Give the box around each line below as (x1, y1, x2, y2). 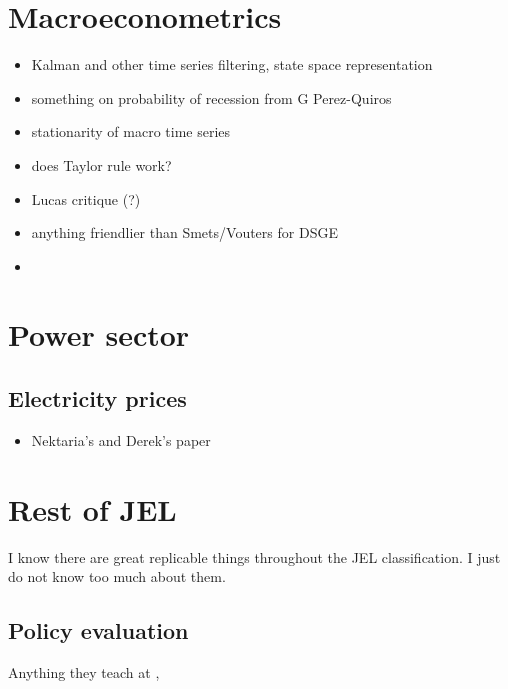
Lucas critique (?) (31, 188, 141, 209)
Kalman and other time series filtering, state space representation (31, 54, 433, 75)
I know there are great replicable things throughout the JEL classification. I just (8, 546, 501, 567)
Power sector (8, 314, 190, 355)
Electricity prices (8, 383, 187, 414)
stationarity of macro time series (31, 121, 231, 142)
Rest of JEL (8, 488, 177, 529)
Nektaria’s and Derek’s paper (31, 429, 211, 450)
